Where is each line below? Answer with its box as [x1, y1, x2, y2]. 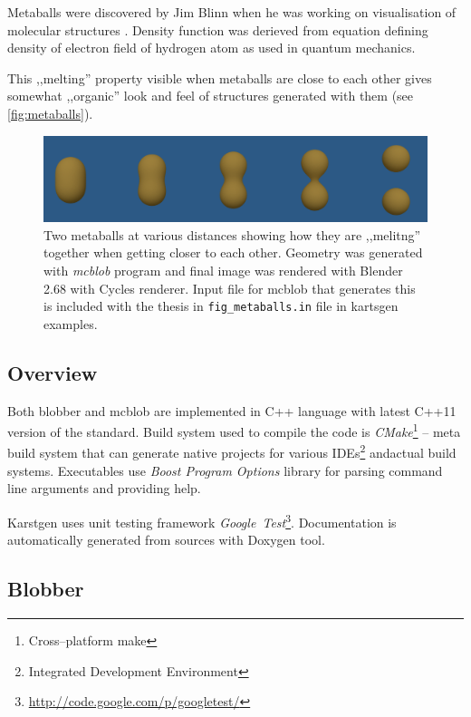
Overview [7, 358, 98, 386]
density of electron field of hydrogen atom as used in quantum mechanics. [7, 38, 416, 57]
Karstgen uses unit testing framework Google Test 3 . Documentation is [7, 509, 397, 531]
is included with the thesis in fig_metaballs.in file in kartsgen [43, 296, 399, 315]
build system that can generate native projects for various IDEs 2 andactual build [7, 441, 457, 462]
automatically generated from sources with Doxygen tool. [7, 530, 325, 549]
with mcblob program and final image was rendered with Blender [43, 260, 403, 279]
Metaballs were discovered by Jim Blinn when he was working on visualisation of [7, 3, 457, 21]
